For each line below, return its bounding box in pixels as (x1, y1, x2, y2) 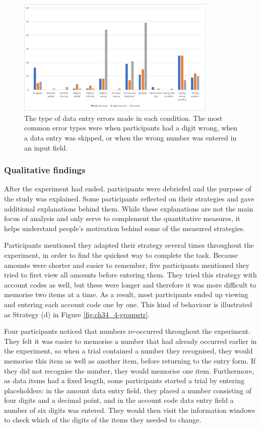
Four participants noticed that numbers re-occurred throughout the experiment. (4, 326, 251, 336)
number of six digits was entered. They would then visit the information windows (4, 404, 255, 415)
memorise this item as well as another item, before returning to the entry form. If (4, 355, 256, 366)
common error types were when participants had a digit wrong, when (24, 122, 238, 133)
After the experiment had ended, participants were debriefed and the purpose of (4, 183, 251, 194)
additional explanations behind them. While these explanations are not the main (4, 203, 253, 213)
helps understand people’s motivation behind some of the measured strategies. (4, 223, 245, 233)
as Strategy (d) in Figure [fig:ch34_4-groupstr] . (4, 309, 150, 319)
